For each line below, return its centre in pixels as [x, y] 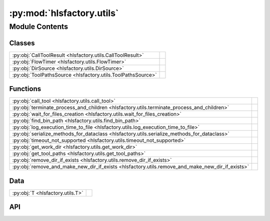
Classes [22, 43]
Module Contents [39, 27]
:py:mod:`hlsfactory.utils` [64, 13]
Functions [25, 89]
